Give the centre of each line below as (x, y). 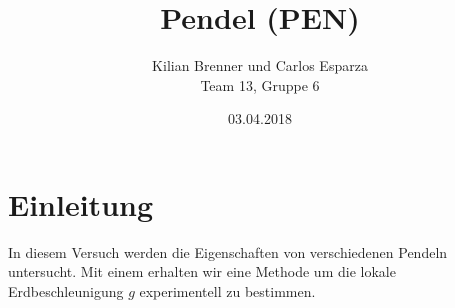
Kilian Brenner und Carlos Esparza (260, 65)
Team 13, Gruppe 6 (260, 84)
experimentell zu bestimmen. (227, 291)
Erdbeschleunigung (66, 291)
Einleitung (81, 203)
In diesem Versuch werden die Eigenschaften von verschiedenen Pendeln (228, 251)
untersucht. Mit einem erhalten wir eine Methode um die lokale (202, 271)
